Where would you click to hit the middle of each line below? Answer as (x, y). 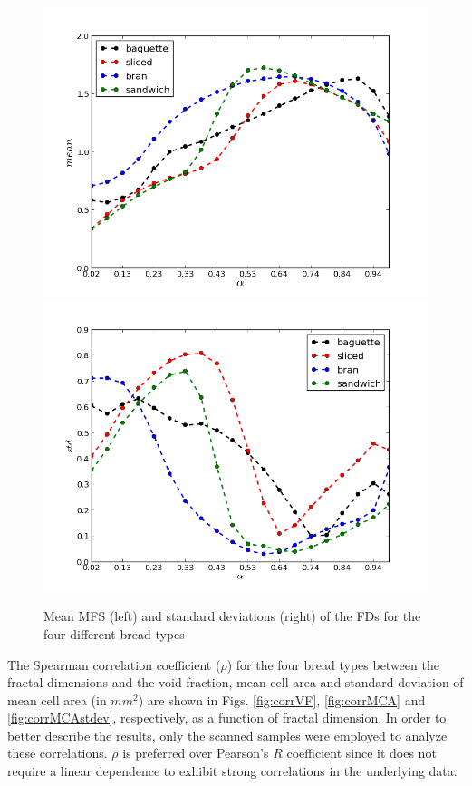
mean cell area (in (57, 699)
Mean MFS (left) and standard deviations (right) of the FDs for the (232, 616)
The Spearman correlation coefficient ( (114, 664)
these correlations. (58, 753)
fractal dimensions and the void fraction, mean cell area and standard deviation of (236, 682)
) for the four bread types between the (333, 664)
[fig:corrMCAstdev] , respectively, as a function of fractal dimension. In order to (227, 718)
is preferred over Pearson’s (196, 753)
